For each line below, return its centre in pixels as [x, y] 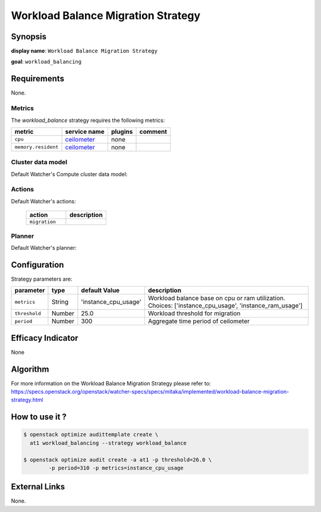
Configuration [37, 265]
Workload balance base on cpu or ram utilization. [216, 299]
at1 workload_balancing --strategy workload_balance [108, 443]
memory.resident [37, 147]
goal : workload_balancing [46, 62]
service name [85, 131]
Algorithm [30, 369]
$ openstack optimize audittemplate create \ [91, 435]
